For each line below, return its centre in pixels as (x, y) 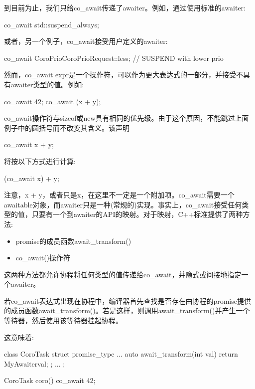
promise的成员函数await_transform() (73, 241)
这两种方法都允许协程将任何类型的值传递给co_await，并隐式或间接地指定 (123, 274)
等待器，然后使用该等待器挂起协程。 (63, 320)
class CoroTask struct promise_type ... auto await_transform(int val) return (121, 354)
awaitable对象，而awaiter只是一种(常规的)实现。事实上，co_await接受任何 (123, 204)
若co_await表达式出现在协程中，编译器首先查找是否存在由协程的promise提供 (127, 300)
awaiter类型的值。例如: (47, 84)
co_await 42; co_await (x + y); (53, 101)
